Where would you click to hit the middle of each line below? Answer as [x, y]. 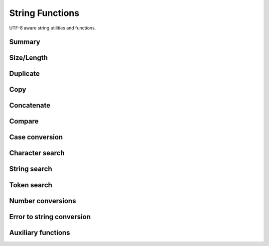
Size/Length [29, 58]
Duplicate [24, 74]
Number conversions [43, 201]
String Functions [44, 13]
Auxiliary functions [40, 232]
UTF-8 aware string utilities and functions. [53, 28]
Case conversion [36, 137]
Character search [37, 153]
